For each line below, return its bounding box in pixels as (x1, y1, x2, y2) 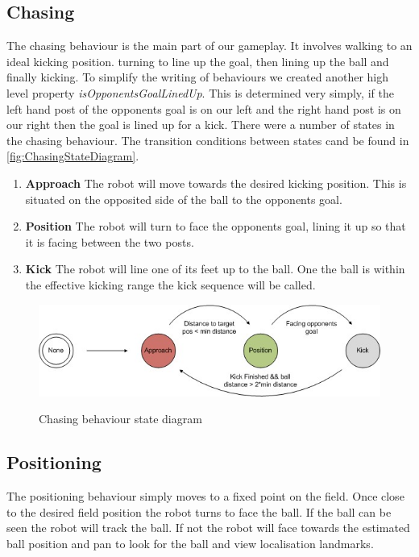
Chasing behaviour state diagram (39, 410, 202, 427)
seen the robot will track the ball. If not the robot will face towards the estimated (6, 519, 410, 536)
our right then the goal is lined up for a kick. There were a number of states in (6, 116, 395, 133)
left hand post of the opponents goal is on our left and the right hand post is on (6, 100, 401, 117)
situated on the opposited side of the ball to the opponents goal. (25, 190, 342, 207)
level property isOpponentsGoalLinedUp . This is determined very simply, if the (6, 84, 394, 101)
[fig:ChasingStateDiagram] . (6, 148, 139, 164)
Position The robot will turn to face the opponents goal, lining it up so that (25, 218, 406, 235)
